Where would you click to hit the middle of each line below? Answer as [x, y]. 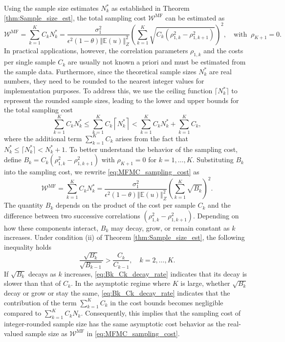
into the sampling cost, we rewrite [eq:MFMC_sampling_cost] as [102, 172]
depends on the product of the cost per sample [125, 205]
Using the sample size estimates [51, 8]
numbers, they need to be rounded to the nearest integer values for [104, 81]
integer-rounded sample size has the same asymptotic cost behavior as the [115, 324]
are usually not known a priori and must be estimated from [157, 62]
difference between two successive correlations [72, 215]
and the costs [223, 51]
